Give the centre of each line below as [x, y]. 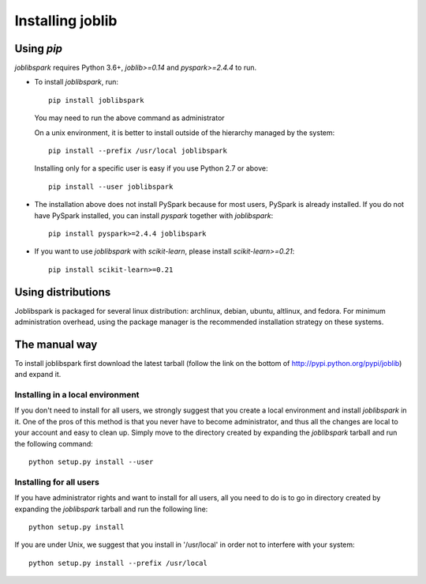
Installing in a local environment [77, 395]
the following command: [54, 443]
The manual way [56, 344]
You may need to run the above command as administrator [129, 118]
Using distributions [63, 292]
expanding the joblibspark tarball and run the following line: [111, 509]
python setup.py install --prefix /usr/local [118, 563]
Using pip [39, 49]
